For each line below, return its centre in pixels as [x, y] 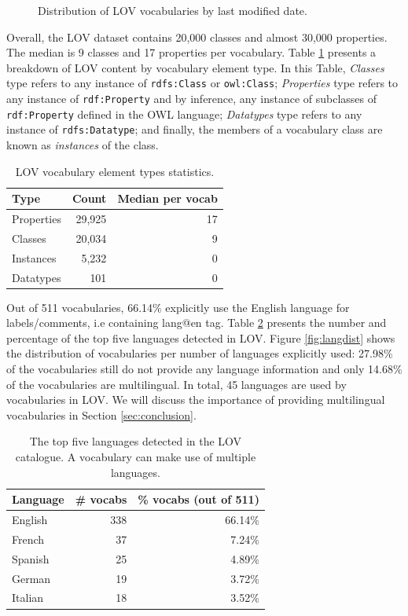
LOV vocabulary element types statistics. [115, 171]
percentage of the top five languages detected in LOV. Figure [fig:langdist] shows [201, 337]
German [31, 578]
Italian [28, 598]
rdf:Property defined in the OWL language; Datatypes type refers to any [184, 114]
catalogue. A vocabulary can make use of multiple [136, 456]
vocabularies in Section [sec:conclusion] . [101, 414]
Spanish [31, 558]
